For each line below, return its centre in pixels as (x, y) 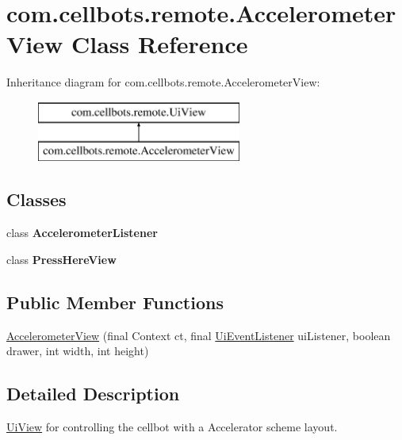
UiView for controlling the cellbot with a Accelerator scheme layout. (172, 427)
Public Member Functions (115, 302)
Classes (36, 199)
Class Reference (160, 44)
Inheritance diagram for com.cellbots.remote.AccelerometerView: (163, 82)
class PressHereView (61, 259)
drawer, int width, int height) (78, 351)
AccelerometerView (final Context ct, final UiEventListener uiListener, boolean (199, 335)
